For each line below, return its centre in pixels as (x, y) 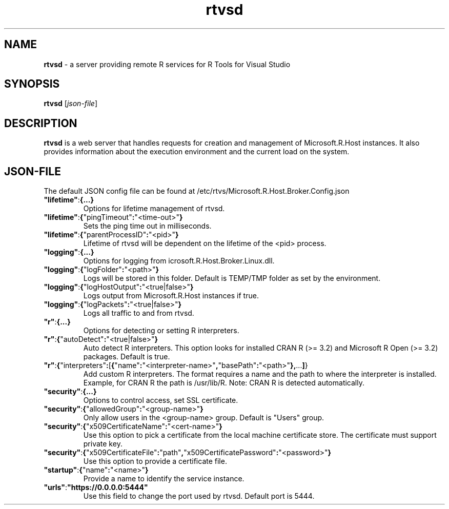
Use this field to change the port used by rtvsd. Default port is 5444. (199, 496)
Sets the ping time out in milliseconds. (147, 226)
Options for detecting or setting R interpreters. (161, 331)
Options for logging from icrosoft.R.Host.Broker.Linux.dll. (179, 261)
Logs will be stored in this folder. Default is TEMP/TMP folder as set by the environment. (232, 278)
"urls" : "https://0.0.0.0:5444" (96, 487)
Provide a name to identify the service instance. (164, 479)
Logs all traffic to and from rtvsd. (139, 313)
